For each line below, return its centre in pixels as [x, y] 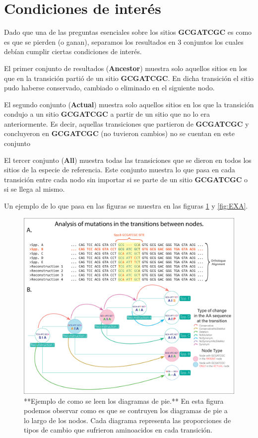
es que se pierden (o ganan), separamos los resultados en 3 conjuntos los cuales [124, 41]
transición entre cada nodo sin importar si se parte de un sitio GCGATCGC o [126, 179]
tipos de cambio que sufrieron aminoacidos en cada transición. [118, 430]
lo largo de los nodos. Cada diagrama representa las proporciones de [128, 420]
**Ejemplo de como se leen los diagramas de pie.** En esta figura [124, 401]
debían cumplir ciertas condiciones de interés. [73, 51]
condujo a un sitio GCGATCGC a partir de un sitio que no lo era [107, 114]
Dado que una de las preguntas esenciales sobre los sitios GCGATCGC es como [128, 32]
